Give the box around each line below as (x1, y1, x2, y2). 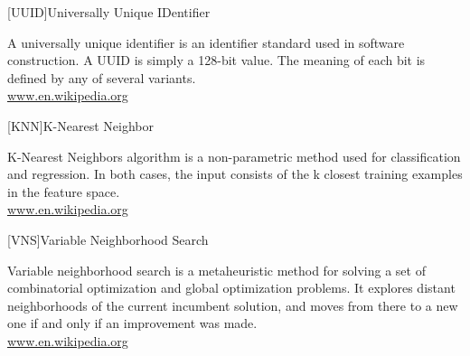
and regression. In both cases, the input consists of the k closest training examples (7, 164, 463, 183)
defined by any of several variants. (7, 68, 196, 87)
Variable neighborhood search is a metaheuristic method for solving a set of (7, 260, 426, 279)
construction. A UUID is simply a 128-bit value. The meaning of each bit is (7, 51, 426, 70)
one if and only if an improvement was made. (7, 314, 258, 333)
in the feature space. (7, 182, 120, 201)
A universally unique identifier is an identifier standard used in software (7, 33, 405, 52)
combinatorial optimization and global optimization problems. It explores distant (7, 278, 456, 297)
